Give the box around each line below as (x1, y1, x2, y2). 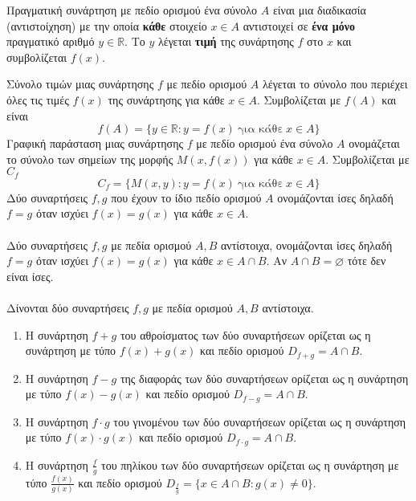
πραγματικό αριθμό (6, 33, 95, 50)
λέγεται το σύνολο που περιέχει (263, 75, 408, 92)
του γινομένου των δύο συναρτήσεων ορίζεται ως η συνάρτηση (113, 413, 406, 430)
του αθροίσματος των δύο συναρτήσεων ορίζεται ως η (120, 326, 371, 343)
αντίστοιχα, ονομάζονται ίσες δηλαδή (220, 236, 393, 253)
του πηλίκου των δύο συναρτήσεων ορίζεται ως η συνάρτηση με (101, 456, 399, 473)
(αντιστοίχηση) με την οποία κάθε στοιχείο (6, 17, 207, 34)
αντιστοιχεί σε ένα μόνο (243, 17, 355, 34)
